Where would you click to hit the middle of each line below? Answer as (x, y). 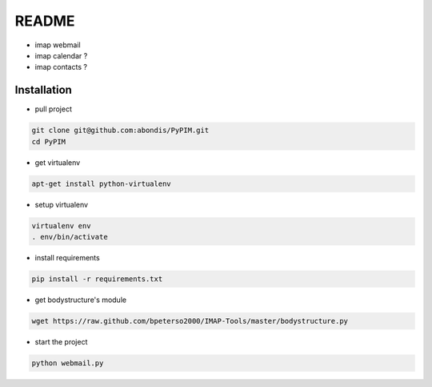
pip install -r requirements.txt (97, 279)
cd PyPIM (49, 141)
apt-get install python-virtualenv (101, 183)
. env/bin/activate (70, 237)
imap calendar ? (61, 55)
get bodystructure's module (81, 300)
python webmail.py (68, 363)
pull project (53, 109)
